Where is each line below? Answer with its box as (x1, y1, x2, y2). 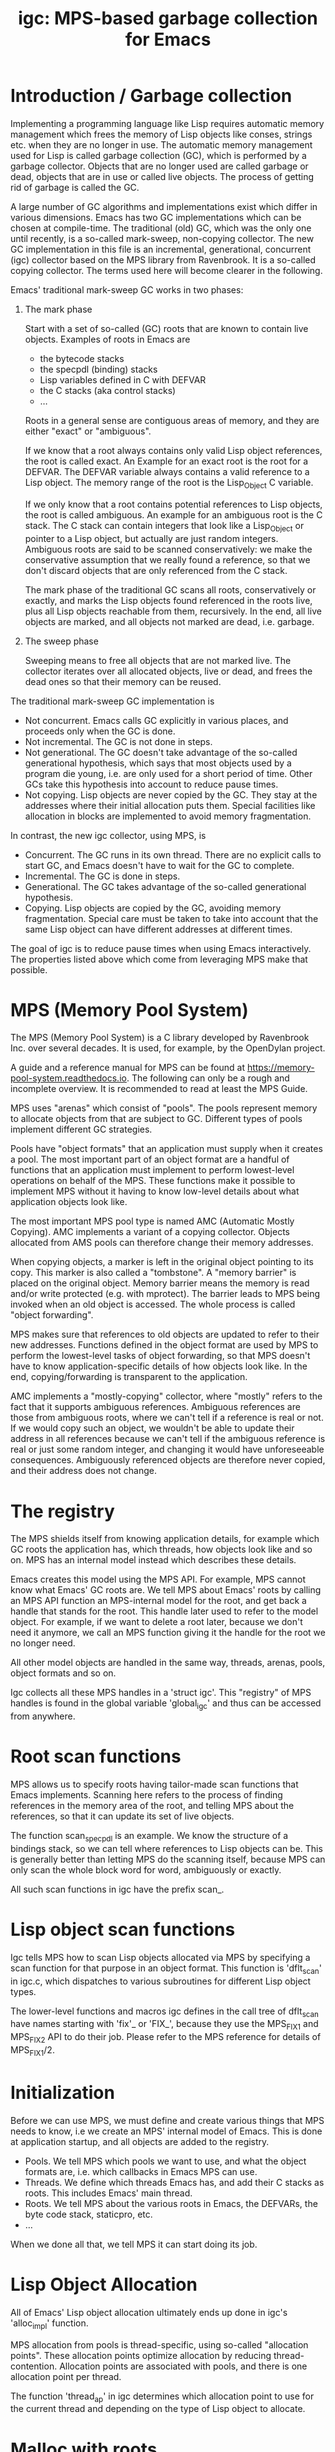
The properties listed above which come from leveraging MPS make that (10, 953, 308, 965)
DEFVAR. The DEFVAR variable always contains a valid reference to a (24, 465, 310, 477)
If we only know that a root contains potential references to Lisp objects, (24, 498, 323, 510)
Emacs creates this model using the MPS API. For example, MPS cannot (10, 1573, 306, 1586)
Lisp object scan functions (10, 1918, 236, 1941)
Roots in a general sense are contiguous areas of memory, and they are (24, 414, 320, 426)
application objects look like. (10, 1196, 128, 1208)
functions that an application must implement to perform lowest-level (10, 1164, 295, 1176)
